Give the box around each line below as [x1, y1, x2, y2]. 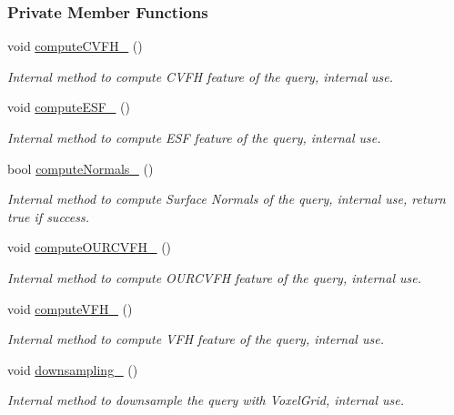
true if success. [7, 207, 90, 226]
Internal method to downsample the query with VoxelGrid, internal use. [7, 390, 405, 410]
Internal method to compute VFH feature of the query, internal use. [7, 329, 384, 349]
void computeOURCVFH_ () [7, 238, 172, 257]
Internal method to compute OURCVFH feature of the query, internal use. [7, 268, 421, 287]
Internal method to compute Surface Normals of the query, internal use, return [7, 189, 446, 208]
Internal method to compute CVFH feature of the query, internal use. [7, 66, 393, 86]
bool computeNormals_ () [7, 158, 154, 177]
